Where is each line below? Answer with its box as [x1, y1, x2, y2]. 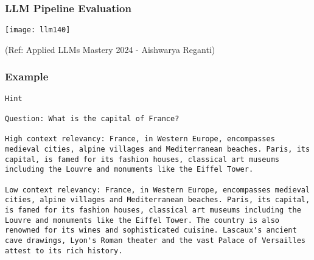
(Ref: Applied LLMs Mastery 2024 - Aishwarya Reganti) [5, 43, 215, 55]
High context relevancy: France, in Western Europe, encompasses [5, 135, 275, 144]
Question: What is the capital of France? [5, 114, 180, 123]
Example [5, 69, 49, 84]
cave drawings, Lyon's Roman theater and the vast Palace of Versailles [5, 236, 305, 245]
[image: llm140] [5, 26, 71, 35]
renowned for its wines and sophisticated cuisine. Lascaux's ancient [5, 226, 297, 235]
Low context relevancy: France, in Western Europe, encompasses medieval [5, 185, 310, 194]
